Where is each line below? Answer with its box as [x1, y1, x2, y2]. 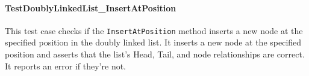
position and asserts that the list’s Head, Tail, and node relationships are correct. [5, 48, 305, 60]
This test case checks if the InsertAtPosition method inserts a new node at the [5, 24, 303, 37]
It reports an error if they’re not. [5, 59, 126, 72]
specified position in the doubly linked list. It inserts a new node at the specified [5, 36, 302, 48]
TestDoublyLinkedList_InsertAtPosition [5, 1, 176, 14]
